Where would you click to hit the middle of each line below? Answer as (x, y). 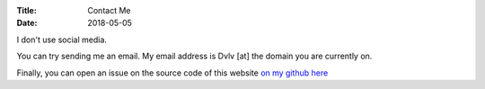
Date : (27, 23)
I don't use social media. (62, 40)
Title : (27, 10)
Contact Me (109, 10)
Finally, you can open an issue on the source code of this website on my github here (172, 73)
